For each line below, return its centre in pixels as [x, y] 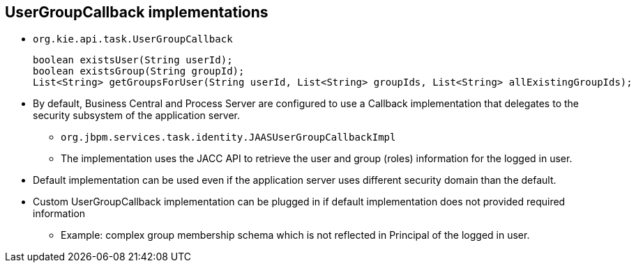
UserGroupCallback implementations [137, 12]
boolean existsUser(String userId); [133, 60]
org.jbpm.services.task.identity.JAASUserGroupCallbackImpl [228, 137]
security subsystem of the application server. [137, 116]
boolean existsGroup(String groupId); [139, 71]
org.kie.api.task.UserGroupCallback [133, 39]
